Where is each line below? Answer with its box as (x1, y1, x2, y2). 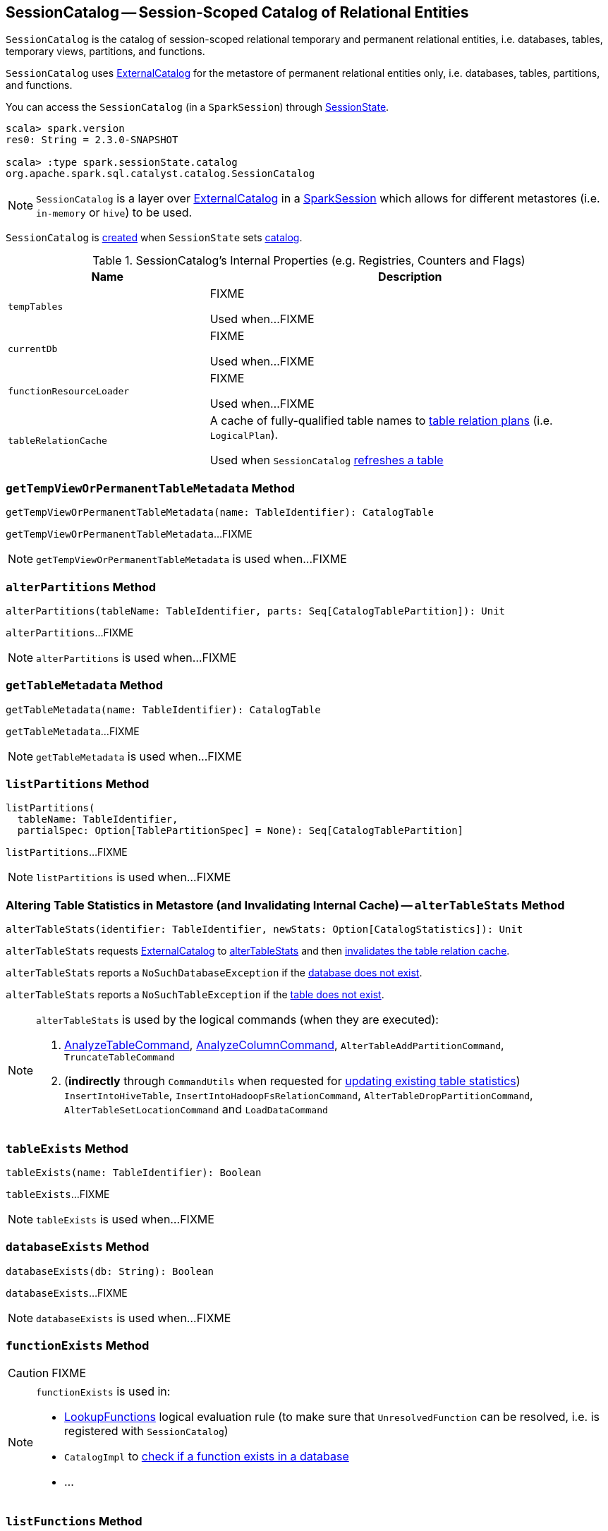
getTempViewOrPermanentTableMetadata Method (6, 480, 296, 495)
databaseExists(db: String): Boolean (6, 1265, 214, 1277)
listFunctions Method (6, 1513, 142, 1528)
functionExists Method (6, 1338, 150, 1353)
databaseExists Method (6, 1240, 150, 1254)
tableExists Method (6, 1141, 128, 1156)
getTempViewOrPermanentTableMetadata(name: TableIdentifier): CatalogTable (6, 507, 434, 519)
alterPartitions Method (6, 579, 157, 594)
